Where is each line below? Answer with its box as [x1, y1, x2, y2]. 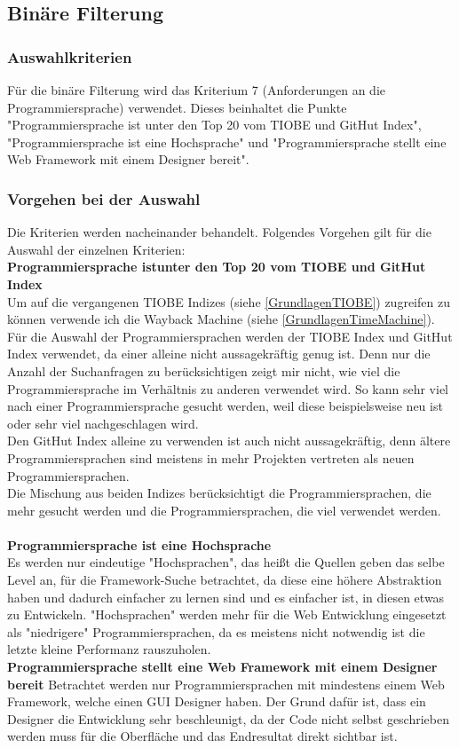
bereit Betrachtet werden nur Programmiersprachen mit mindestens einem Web [7, 674, 445, 693]
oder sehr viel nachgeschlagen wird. [7, 413, 199, 432]
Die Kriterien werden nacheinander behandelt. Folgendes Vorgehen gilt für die [7, 223, 431, 241]
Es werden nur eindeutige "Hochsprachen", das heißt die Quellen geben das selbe [7, 553, 445, 571]
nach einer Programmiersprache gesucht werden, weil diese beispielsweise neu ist [7, 397, 443, 415]
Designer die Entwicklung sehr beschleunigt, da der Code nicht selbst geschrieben [7, 709, 449, 728]
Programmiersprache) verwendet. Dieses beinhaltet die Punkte [7, 98, 347, 116]
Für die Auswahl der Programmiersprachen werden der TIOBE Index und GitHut [7, 327, 453, 345]
